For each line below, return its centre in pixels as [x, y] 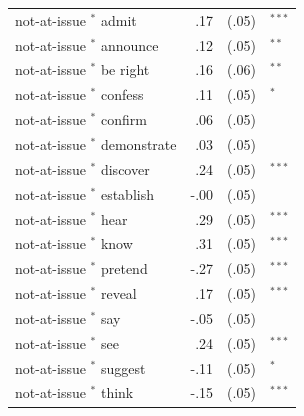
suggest [123, 367]
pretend [124, 268]
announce [129, 44]
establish [127, 193]
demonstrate [138, 143]
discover [125, 168]
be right [125, 69]
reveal [118, 293]
